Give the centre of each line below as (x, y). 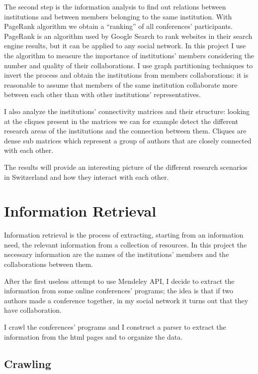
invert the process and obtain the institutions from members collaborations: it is (126, 75)
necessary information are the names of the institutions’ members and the (117, 254)
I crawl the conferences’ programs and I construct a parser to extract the (115, 326)
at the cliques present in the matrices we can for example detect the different (121, 121)
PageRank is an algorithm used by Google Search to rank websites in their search (128, 36)
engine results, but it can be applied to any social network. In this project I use (125, 46)
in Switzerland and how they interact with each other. (86, 177)
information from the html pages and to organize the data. (93, 336)
